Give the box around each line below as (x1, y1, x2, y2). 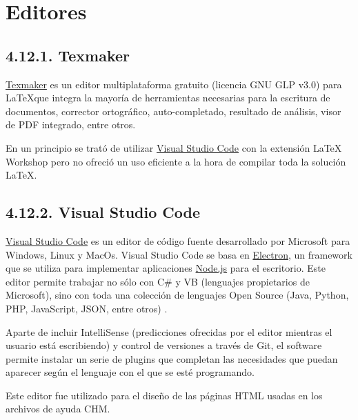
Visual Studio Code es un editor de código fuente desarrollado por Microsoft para (6, 233, 350, 248)
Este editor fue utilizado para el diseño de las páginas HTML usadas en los (6, 388, 323, 402)
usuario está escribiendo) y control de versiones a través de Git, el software (6, 338, 322, 352)
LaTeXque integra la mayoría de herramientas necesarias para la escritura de (6, 90, 330, 105)
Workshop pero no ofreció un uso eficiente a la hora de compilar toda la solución (6, 154, 346, 168)
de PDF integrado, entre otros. (6, 117, 136, 132)
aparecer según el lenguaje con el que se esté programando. (6, 365, 255, 379)
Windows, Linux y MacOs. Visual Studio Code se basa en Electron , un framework (6, 247, 352, 261)
